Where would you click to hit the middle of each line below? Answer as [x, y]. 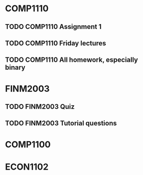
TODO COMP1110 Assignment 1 [53, 27]
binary [15, 67]
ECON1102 [27, 167]
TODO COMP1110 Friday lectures [56, 43]
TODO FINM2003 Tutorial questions [61, 123]
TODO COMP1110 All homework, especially [71, 60]
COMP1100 [28, 144]
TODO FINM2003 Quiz [40, 107]
